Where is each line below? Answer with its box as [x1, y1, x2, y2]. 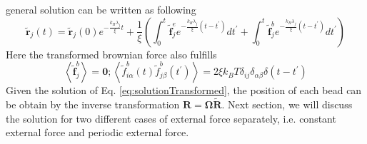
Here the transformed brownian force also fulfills [6, 46, 217, 61]
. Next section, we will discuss [221, 97, 353, 111]
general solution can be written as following [6, 2, 196, 16]
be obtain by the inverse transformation [6, 97, 180, 111]
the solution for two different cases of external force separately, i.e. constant [6, 110, 336, 125]
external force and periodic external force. [6, 125, 189, 140]
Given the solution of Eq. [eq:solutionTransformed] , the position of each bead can [6, 83, 362, 98]
